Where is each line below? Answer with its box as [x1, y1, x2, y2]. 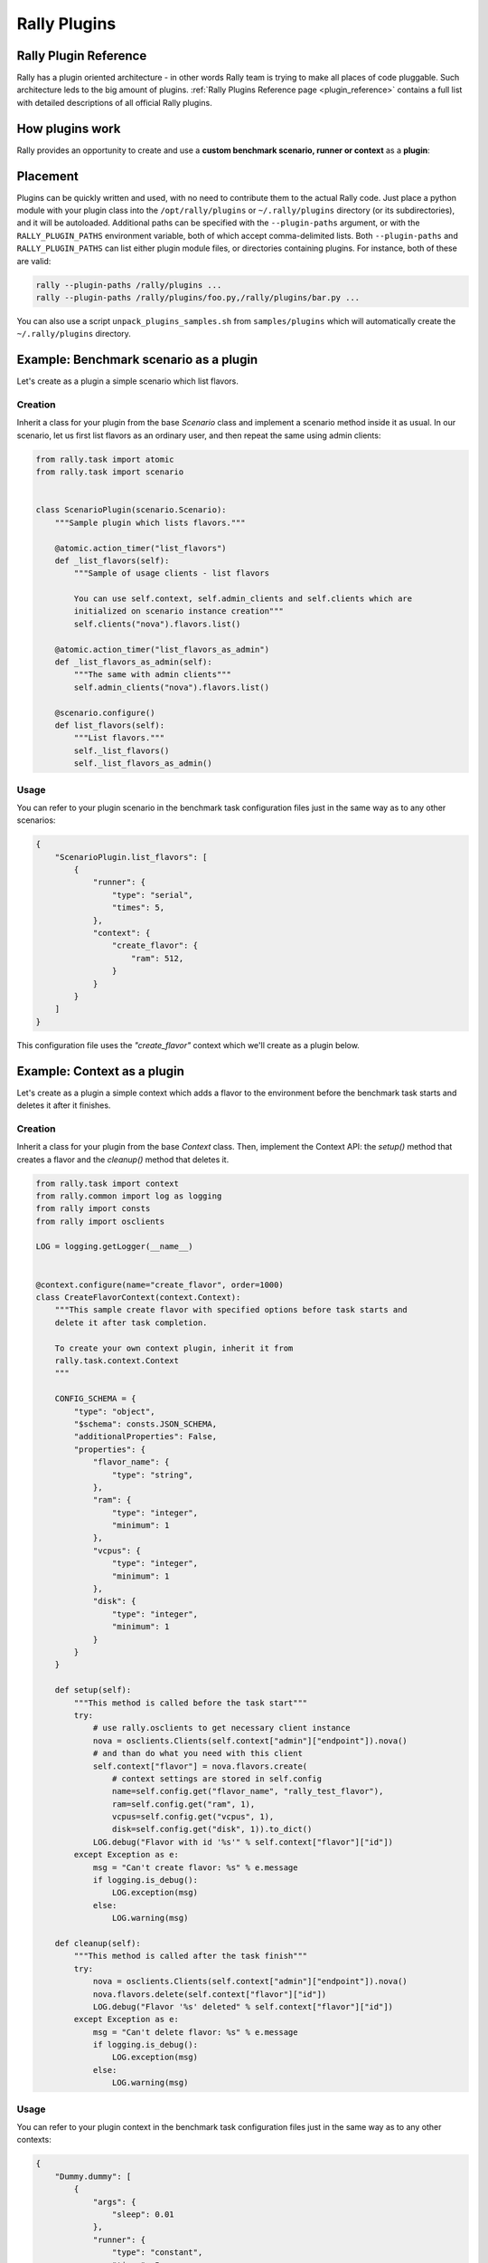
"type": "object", [73, 1406, 155, 1417]
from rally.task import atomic [35, 454, 175, 464]
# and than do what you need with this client [92, 1748, 303, 1759]
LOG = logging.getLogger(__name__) [35, 1241, 193, 1252]
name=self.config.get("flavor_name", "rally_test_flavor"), [111, 1786, 384, 1797]
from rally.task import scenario [35, 467, 184, 477]
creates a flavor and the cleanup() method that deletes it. [16, 1154, 230, 1165]
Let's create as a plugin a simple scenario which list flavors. [16, 376, 239, 387]
